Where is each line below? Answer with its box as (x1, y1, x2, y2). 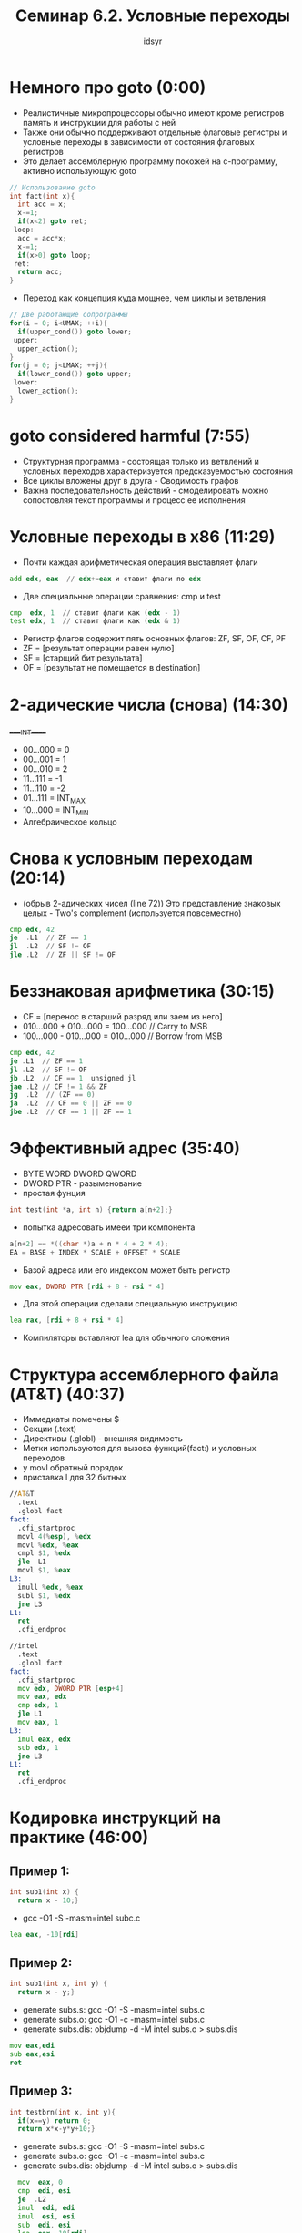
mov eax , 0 (17, 2178, 64, 2187)
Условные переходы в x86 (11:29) (9, 526, 276, 547)
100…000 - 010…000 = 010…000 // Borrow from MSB (22, 1030, 223, 1041)
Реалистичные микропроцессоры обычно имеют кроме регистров (22, 107, 285, 118)
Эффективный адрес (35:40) (9, 1138, 241, 1159)
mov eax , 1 (17, 1718, 59, 1727)
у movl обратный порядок (22, 1462, 124, 1473)
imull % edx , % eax (17, 1583, 84, 1592)
